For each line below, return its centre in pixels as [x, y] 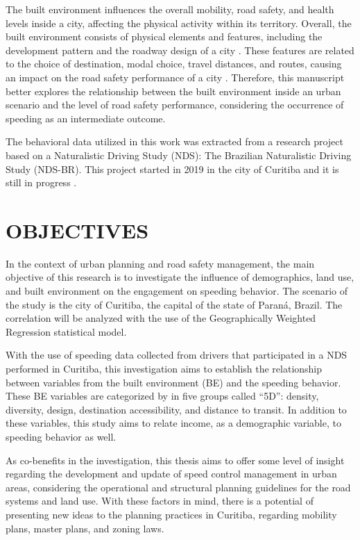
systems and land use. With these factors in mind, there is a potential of [160, 501]
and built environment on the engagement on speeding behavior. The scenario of [177, 291]
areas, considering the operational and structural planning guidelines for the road [178, 487]
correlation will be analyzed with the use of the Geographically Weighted [161, 318]
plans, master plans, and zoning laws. [85, 528]
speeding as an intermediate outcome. [86, 118]
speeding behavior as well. [61, 436]
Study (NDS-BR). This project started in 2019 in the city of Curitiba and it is [172, 169]
